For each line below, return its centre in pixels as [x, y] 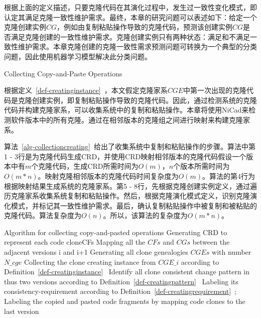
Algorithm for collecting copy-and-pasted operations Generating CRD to [116, 232]
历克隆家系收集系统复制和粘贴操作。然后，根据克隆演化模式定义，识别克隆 [127, 196]
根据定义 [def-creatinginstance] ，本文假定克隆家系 [86, 90]
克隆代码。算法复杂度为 [43, 215]
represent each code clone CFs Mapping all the [75, 242]
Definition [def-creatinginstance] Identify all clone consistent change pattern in [127, 272]
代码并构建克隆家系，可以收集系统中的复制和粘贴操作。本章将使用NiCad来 [126, 110]
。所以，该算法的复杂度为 [145, 215]
